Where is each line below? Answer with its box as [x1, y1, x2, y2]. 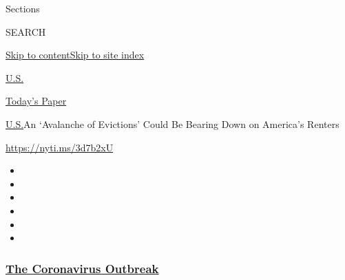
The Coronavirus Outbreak [6, 259, 159, 277]
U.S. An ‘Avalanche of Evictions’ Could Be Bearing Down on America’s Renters [6, 116, 339, 131]
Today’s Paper [6, 94, 67, 108]
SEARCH [6, 24, 46, 39]
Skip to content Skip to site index [6, 47, 145, 62]
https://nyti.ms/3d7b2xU [6, 140, 114, 154]
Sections [6, 1, 40, 15]
